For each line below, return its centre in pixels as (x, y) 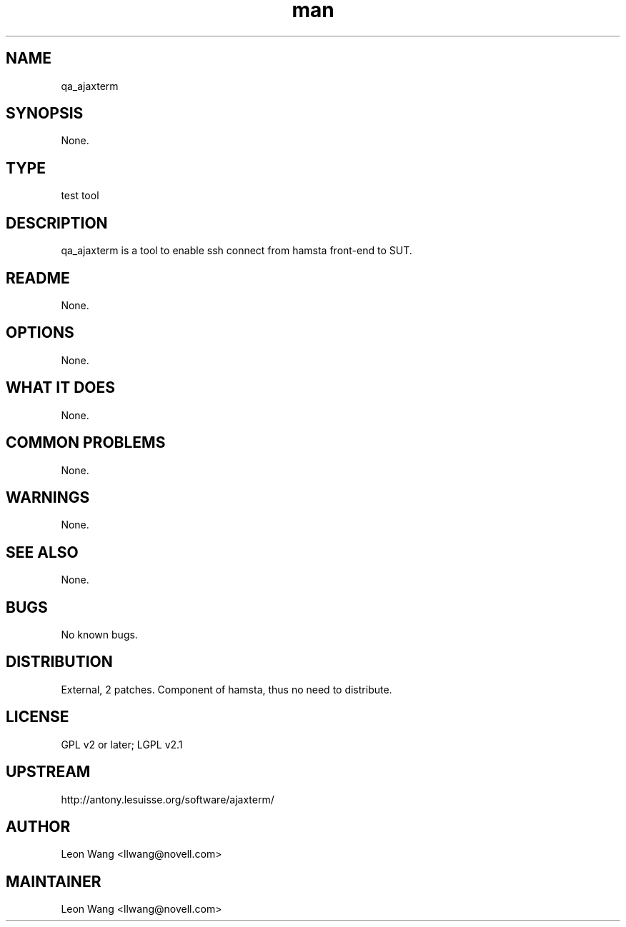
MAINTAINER (54, 881)
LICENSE (38, 717)
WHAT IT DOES (61, 388)
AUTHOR (38, 826)
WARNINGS (48, 497)
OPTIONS (40, 333)
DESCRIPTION (57, 223)
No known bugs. (99, 635)
